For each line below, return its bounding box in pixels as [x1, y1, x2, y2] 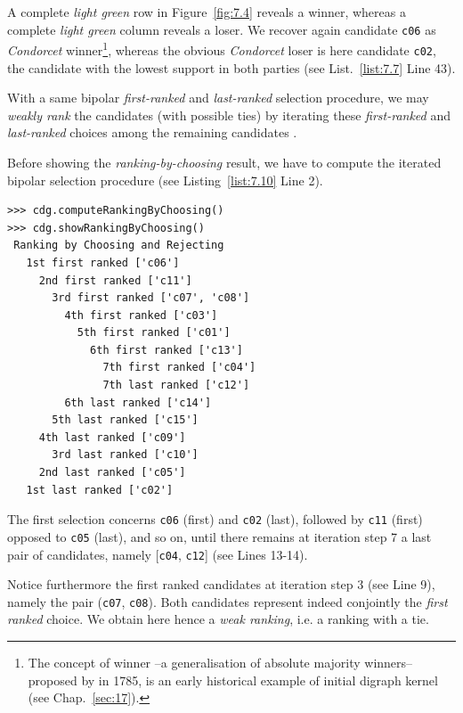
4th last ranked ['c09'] [38, 430, 186, 444]
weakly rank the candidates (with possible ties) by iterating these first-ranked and [7, 105, 451, 124]
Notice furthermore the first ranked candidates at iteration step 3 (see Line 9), [7, 575, 435, 594]
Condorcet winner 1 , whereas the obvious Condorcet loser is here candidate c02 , [7, 38, 436, 59]
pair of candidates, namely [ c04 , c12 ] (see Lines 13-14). [7, 545, 308, 563]
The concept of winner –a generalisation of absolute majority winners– [28, 653, 413, 672]
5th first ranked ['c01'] [77, 326, 231, 340]
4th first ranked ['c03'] [64, 308, 218, 322]
